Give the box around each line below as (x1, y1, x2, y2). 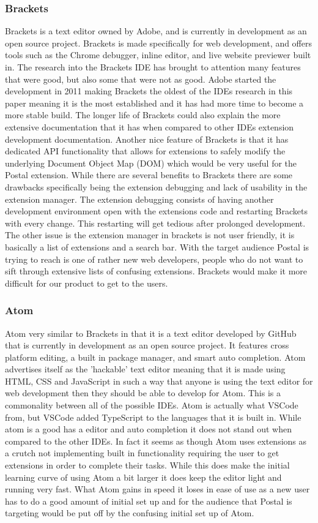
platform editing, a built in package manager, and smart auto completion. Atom (5, 350, 306, 363)
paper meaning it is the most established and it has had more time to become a (5, 96, 304, 109)
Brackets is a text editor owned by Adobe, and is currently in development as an (5, 24, 307, 37)
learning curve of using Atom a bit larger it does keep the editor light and (5, 470, 282, 483)
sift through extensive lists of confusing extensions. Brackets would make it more (5, 265, 308, 277)
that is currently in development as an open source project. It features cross (5, 339, 289, 352)
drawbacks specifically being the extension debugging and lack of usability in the (5, 180, 308, 193)
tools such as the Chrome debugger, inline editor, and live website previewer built (5, 48, 311, 61)
